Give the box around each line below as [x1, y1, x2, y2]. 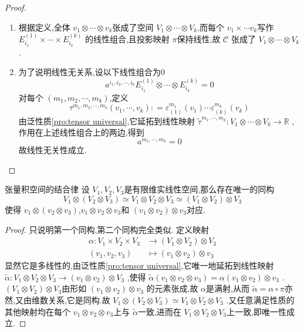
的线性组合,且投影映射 [85, 33, 170, 45]
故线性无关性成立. [18, 144, 87, 156]
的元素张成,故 [146, 282, 198, 294]
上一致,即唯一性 [227, 305, 287, 317]
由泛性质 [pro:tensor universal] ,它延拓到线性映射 [18, 114, 195, 127]
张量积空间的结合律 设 [5, 183, 90, 195]
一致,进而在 [137, 305, 181, 317]
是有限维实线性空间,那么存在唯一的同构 [124, 183, 275, 195]
